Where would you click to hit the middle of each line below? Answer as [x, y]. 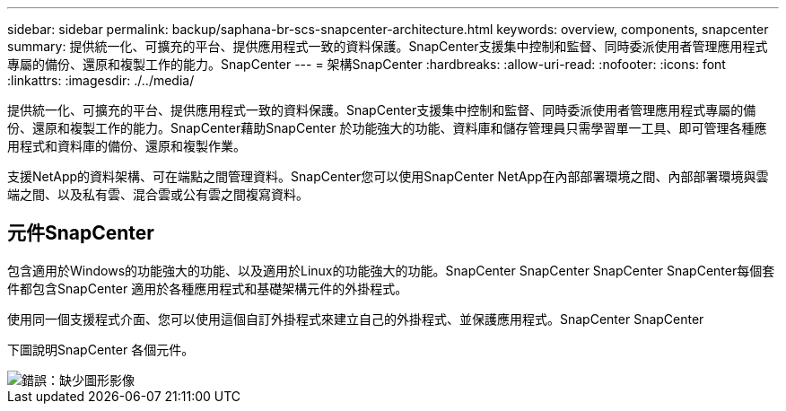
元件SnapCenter [81, 233]
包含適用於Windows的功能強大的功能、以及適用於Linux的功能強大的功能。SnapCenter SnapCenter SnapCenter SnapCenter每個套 [391, 270]
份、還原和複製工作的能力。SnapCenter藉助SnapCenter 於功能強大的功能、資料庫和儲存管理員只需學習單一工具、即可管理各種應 [387, 128]
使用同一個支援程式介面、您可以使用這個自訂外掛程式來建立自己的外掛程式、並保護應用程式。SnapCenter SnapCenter [356, 319]
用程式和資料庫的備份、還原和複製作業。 [127, 146]
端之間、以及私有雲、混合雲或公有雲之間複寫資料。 [158, 194]
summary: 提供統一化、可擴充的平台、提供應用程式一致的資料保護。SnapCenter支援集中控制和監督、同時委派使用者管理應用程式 [388, 46]
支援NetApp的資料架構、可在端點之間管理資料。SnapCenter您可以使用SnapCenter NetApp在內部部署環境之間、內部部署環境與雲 [388, 176]
